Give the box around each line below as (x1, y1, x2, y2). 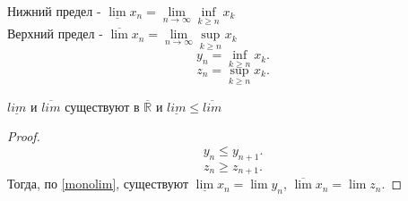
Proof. (7, 127, 40, 146)
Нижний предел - (7, 2, 101, 20)
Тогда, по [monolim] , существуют (7, 174, 189, 193)
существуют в (65, 96, 140, 115)
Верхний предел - (7, 24, 103, 43)
